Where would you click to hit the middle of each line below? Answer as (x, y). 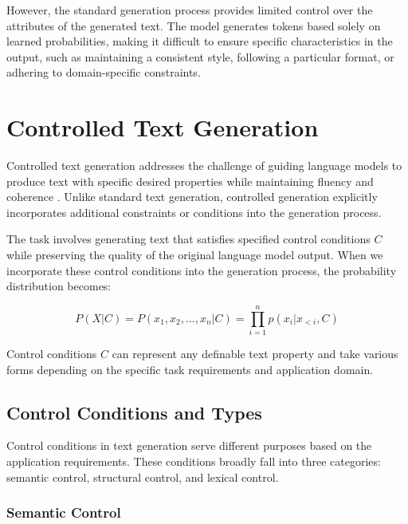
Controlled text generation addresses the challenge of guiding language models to (204, 165)
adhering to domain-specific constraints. (104, 72)
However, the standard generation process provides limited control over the (190, 10)
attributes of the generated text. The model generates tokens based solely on (194, 25)
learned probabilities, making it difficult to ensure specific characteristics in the (200, 41)
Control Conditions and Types (134, 412)
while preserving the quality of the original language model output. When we (195, 255)
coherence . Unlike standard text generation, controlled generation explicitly (192, 197)
